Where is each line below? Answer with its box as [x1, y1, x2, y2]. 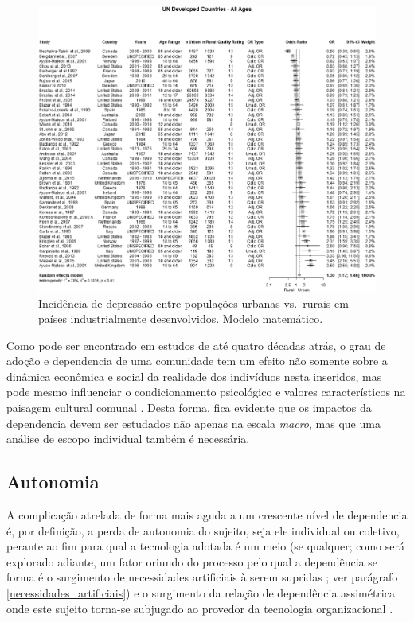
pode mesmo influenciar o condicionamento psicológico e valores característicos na [6, 383, 406, 400]
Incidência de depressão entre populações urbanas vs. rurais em [38, 294, 349, 311]
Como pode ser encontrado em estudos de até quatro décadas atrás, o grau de [6, 336, 386, 353]
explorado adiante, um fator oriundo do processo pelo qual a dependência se [6, 553, 377, 570]
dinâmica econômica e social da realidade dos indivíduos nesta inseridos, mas [6, 367, 382, 384]
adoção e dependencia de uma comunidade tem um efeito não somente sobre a [6, 352, 388, 369]
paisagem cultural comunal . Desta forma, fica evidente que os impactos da [6, 399, 372, 416]
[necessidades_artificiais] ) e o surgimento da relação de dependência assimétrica [6, 585, 395, 601]
